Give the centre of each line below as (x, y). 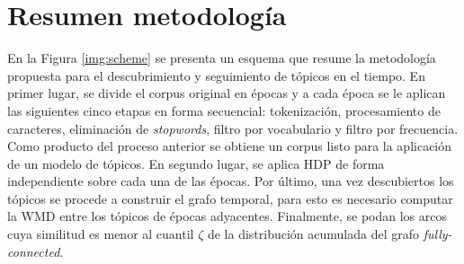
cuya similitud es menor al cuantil (101, 234)
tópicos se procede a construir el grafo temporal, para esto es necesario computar (230, 198)
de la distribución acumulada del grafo (313, 234)
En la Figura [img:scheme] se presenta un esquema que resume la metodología (222, 58)
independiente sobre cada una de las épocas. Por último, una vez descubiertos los (231, 181)
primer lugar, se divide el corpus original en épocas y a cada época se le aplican (227, 93)
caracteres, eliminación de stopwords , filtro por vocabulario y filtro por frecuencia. (233, 128)
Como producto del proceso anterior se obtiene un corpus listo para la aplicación (230, 146)
